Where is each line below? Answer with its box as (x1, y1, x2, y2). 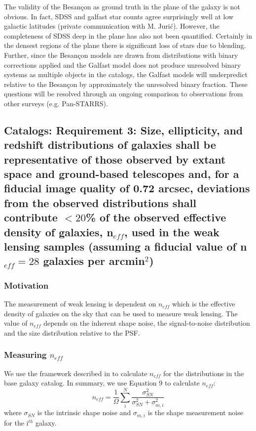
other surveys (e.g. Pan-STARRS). (4, 98, 108, 108)
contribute (4, 210, 58, 225)
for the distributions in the (163, 368, 244, 378)
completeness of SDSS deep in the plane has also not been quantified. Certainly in (4, 30, 253, 41)
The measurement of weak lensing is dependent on (4, 299, 156, 309)
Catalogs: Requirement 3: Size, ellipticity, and (4, 122, 243, 137)
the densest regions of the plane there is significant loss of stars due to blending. (4, 40, 246, 50)
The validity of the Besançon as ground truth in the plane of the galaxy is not (4, 1, 240, 11)
